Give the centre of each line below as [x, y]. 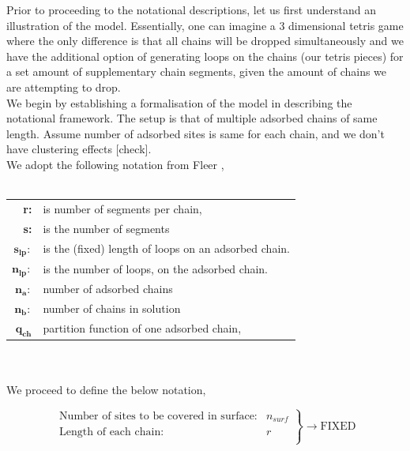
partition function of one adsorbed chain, [142, 328]
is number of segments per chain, [122, 208]
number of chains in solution [112, 308]
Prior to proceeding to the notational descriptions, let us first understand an [191, 9]
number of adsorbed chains [108, 288]
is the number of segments [106, 228]
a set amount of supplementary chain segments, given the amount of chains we [197, 71]
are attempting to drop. [64, 86]
